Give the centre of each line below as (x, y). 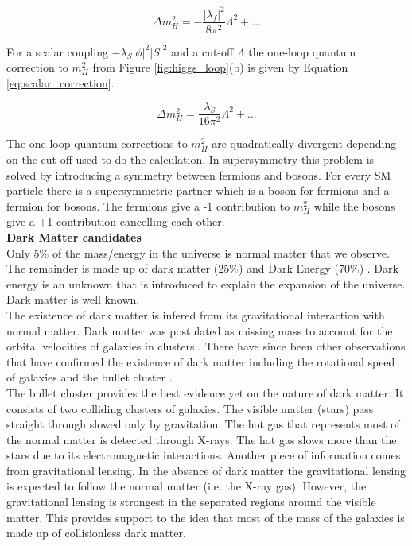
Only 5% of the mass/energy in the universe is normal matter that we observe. (198, 252)
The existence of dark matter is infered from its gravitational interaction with (196, 314)
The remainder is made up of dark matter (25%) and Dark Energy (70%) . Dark (202, 268)
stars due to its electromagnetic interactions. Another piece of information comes (204, 455)
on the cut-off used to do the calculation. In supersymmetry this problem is (190, 159)
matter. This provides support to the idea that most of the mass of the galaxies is (206, 517)
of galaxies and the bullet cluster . (89, 377)
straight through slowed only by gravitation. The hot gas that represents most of (203, 424)
